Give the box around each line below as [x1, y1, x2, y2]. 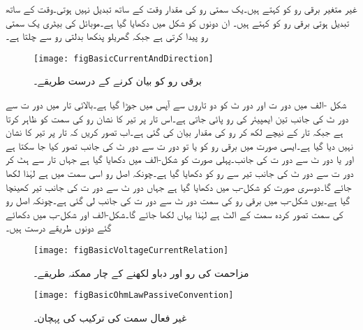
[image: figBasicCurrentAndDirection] [34, 53, 214, 64]
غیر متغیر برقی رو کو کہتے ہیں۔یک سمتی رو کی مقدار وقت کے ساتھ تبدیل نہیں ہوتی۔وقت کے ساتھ [6, 1, 357, 15]
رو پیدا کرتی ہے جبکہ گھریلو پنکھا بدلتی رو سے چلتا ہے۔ [6, 29, 208, 43]
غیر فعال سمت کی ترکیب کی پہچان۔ [34, 310, 187, 324]
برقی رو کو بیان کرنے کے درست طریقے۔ [34, 73, 202, 88]
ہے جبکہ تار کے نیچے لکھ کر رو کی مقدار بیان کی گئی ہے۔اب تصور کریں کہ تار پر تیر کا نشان [6, 124, 343, 139]
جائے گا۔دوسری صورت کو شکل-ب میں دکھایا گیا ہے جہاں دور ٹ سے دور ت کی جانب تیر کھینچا [6, 179, 352, 194]
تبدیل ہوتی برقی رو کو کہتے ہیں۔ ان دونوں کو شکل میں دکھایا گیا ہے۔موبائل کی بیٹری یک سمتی [6, 15, 350, 29]
